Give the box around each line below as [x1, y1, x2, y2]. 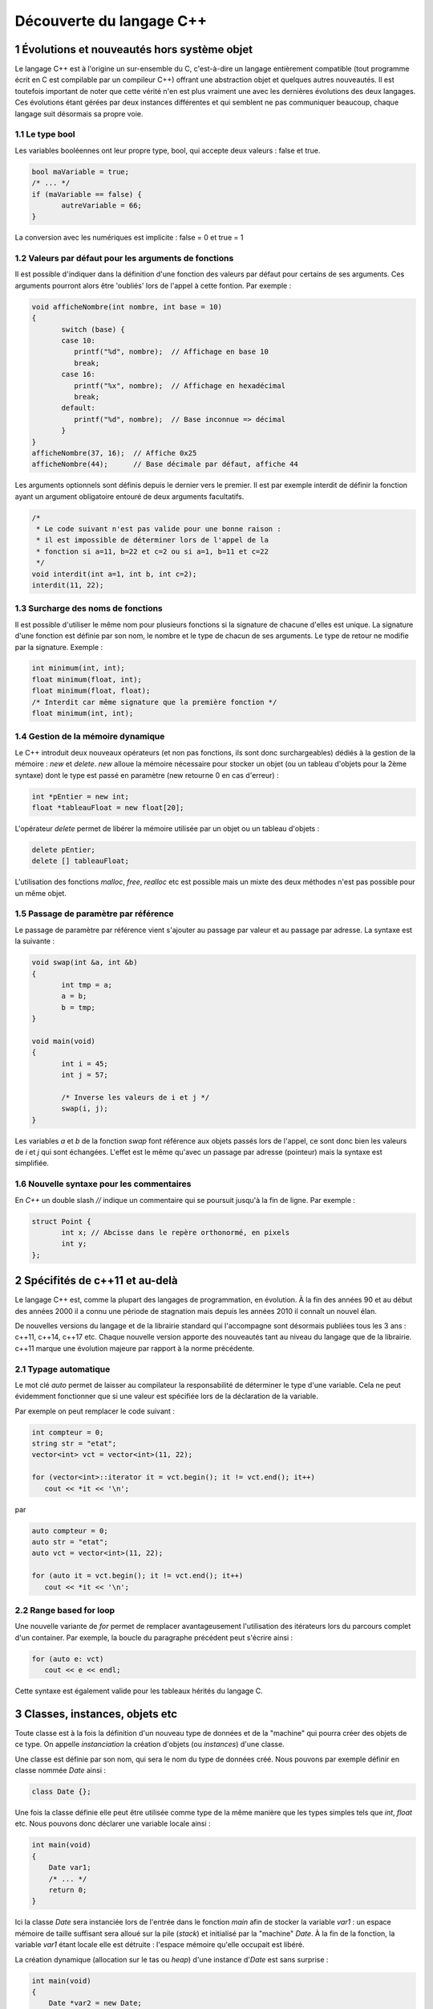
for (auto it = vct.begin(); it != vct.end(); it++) [31, 1571, 244, 1581]
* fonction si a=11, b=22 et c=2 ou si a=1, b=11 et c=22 [36, 546, 269, 556]
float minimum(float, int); [31, 675, 142, 684]
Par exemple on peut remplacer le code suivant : [14, 1406, 176, 1416]
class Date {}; [31, 1787, 91, 1796]
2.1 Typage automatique [14, 1363, 111, 1374]
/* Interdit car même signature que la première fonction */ [31, 698, 277, 706]
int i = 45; [61, 1059, 108, 1068]
